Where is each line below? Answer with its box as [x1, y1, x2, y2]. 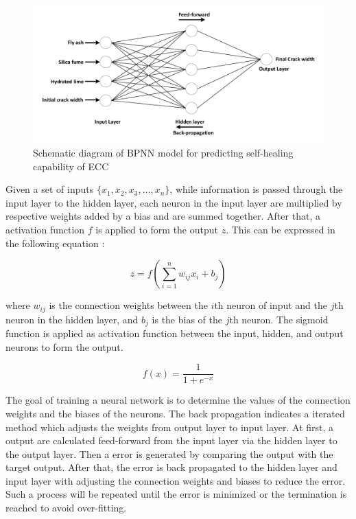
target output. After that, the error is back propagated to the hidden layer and [5, 460, 337, 474]
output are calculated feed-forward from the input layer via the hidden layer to [5, 433, 337, 448]
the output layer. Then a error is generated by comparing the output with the [5, 446, 333, 461]
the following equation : [5, 235, 105, 250]
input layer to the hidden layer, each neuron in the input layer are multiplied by [5, 195, 342, 209]
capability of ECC [33, 159, 109, 173]
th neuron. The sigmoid [229, 312, 329, 326]
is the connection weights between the [49, 298, 208, 312]
